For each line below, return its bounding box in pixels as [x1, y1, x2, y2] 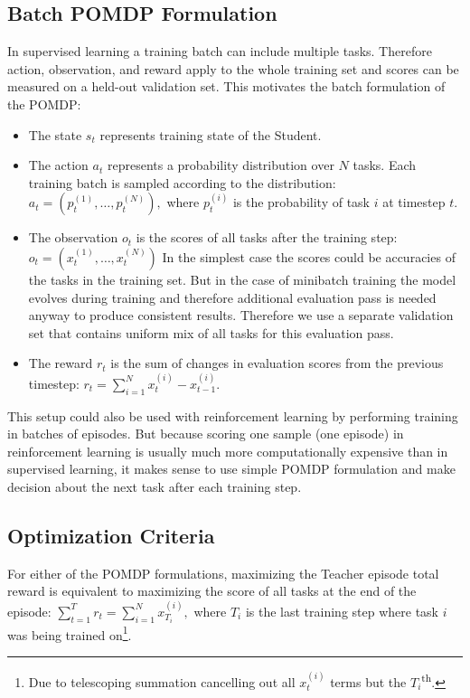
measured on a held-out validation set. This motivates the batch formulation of [7, 77, 446, 96]
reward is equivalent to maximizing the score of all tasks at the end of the [7, 581, 417, 600]
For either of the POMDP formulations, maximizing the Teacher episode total [7, 563, 439, 582]
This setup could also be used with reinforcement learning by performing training [7, 406, 458, 425]
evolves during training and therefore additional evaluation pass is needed [28, 288, 437, 307]
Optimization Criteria [7, 521, 215, 549]
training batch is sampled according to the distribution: [28, 173, 336, 192]
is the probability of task [232, 193, 371, 212]
